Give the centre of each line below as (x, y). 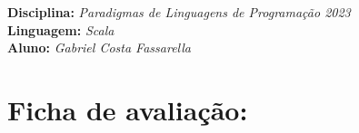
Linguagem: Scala (61, 29)
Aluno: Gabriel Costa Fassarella (99, 47)
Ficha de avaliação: (128, 109)
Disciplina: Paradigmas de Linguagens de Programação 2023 (179, 12)
